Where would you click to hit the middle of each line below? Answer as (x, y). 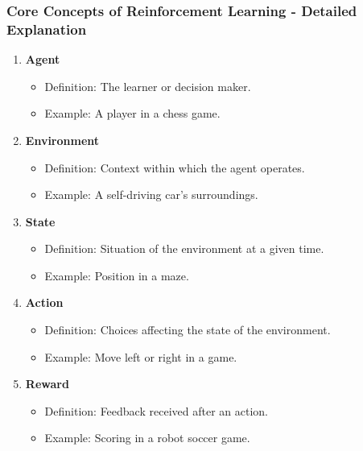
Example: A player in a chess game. (132, 113)
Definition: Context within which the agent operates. (175, 167)
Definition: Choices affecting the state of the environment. (188, 330)
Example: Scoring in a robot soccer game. (147, 438)
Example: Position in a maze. (117, 275)
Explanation (47, 29)
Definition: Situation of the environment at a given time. (184, 248)
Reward (47, 384)
